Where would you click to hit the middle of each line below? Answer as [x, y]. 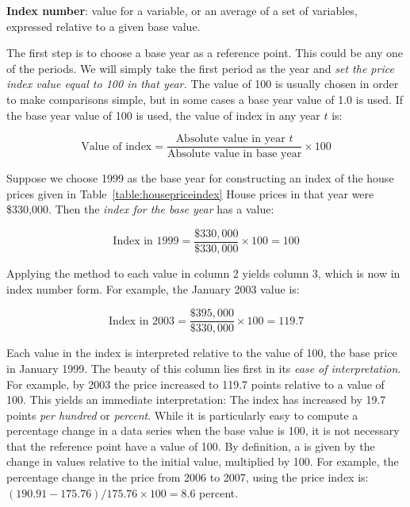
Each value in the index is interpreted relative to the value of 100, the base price [202, 353]
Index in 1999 [146, 242]
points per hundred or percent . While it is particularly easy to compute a [182, 415]
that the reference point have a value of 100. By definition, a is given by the [191, 446]
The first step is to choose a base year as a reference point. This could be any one [205, 53]
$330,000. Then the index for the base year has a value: [140, 209]
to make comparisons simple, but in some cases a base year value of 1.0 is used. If [205, 99]
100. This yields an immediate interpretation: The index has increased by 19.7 [196, 399]
